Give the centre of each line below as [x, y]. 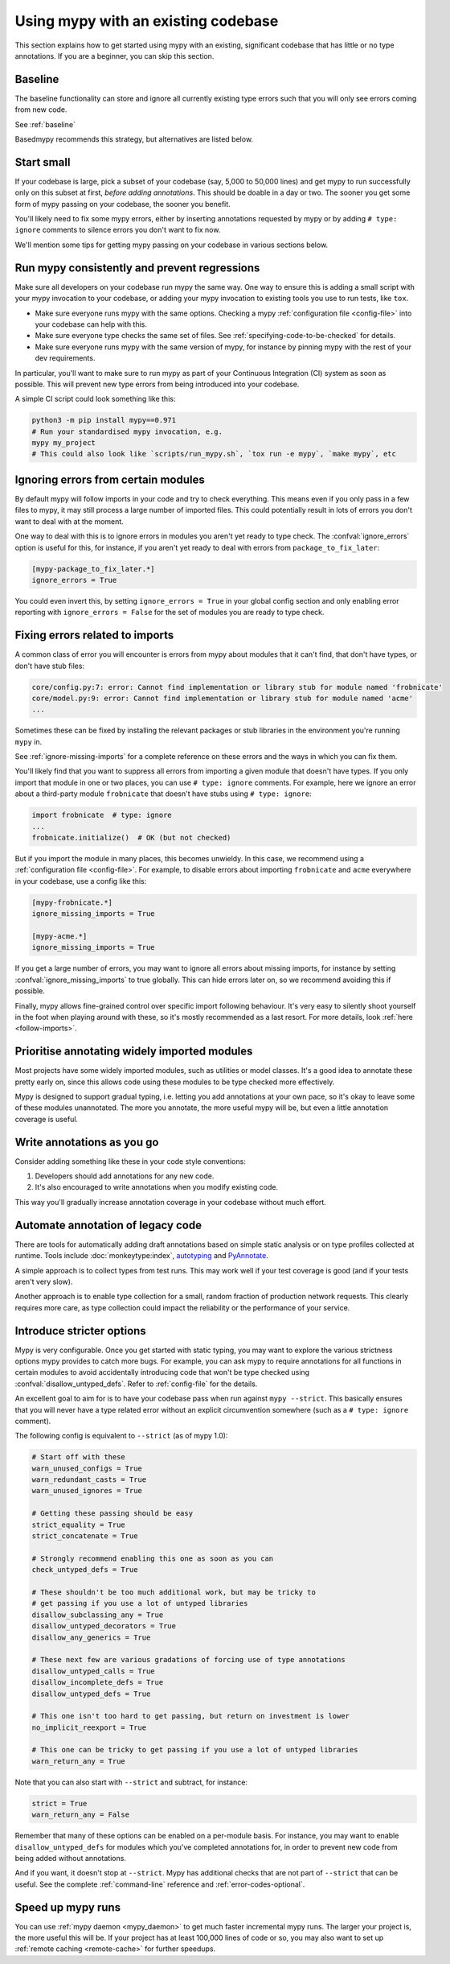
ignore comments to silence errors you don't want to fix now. [118, 230]
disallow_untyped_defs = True [91, 1694]
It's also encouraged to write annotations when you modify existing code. [157, 1187]
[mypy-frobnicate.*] [72, 902]
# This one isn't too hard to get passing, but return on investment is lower [190, 1716]
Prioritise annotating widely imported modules [134, 1052]
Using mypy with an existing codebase [147, 21]
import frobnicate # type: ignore [102, 815]
